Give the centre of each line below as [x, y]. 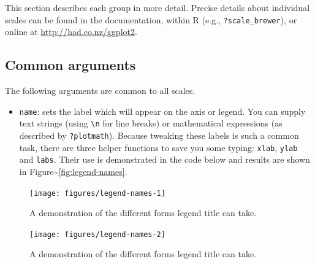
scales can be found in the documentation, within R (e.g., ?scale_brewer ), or [151, 19]
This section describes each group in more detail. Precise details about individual [157, 7]
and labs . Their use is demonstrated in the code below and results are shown [165, 159]
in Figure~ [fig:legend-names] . [73, 171]
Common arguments [70, 65]
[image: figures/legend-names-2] [97, 234]
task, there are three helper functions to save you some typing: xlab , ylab [158, 147]
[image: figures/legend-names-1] [97, 193]
